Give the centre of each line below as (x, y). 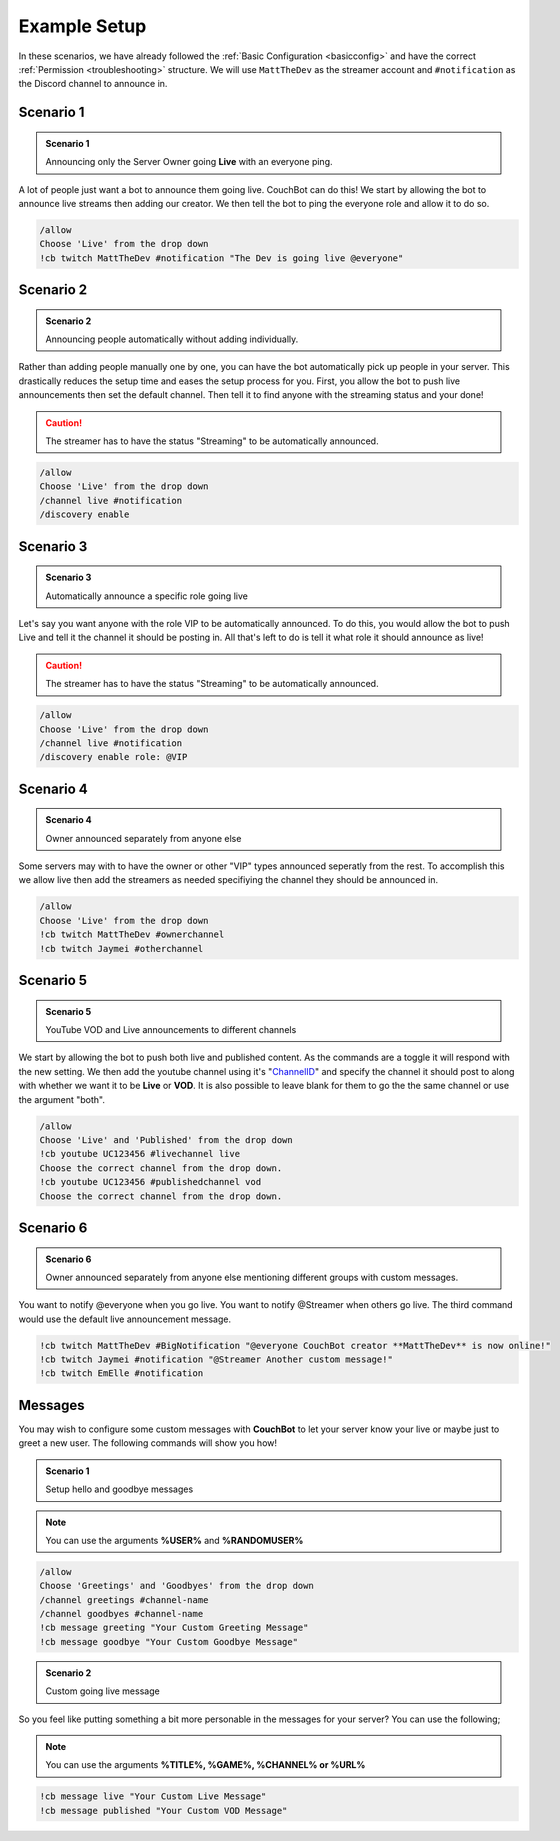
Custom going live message (102, 1691)
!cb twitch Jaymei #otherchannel (121, 948)
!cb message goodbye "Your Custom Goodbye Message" (169, 1641)
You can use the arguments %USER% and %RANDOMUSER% (174, 1540)
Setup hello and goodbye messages (119, 1489)
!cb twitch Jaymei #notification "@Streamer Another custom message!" (216, 1359)
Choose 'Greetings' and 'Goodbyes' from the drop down (176, 1586)
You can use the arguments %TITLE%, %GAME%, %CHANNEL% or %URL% (205, 1765)
